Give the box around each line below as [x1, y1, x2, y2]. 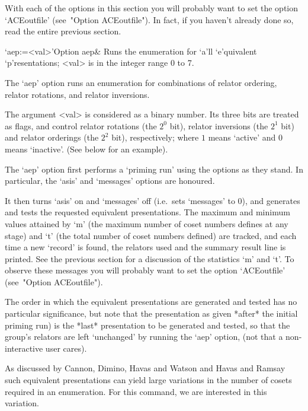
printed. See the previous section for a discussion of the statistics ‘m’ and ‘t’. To [5, 252, 294, 265]
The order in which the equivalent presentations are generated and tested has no [5, 295, 297, 308]
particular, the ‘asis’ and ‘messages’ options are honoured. [5, 174, 215, 187]
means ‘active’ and [208, 131, 276, 144]
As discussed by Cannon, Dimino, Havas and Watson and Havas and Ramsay [5, 362, 285, 374]
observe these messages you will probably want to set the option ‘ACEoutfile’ [5, 264, 285, 276]
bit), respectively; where [111, 131, 199, 144]
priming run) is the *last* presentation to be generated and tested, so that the [5, 318, 290, 331]
